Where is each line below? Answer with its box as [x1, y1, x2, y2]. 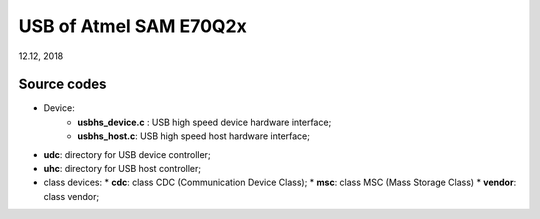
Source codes [18, 76, 107, 93]
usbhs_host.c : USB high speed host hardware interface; [77, 130, 310, 142]
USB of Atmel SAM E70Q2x [18, 15, 247, 37]
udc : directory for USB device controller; [43, 148, 211, 160]
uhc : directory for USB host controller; [43, 163, 202, 175]
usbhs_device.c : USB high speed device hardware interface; [77, 116, 332, 128]
